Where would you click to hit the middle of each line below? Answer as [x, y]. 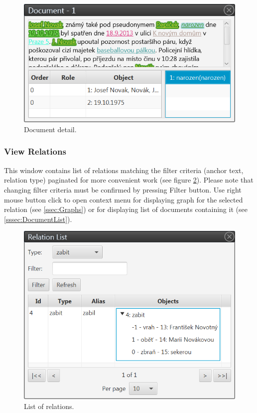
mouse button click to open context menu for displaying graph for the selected [124, 199]
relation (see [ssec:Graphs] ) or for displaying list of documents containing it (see [126, 209]
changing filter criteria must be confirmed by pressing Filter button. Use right [123, 189]
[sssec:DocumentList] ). [38, 219]
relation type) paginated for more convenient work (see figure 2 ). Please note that [129, 180]
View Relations [35, 151]
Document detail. [50, 129]
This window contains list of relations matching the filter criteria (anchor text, [124, 170]
